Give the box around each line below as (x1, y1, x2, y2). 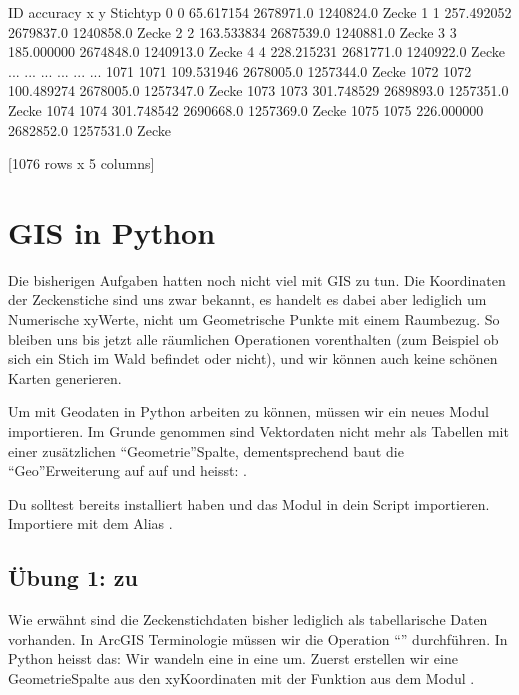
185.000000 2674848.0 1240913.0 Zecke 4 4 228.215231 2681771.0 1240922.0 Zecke (8, 41, 505, 62)
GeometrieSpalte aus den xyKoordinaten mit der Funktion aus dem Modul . (8, 667, 475, 688)
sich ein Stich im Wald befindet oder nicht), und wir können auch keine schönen (8, 348, 498, 369)
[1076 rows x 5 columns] (8, 153, 155, 174)
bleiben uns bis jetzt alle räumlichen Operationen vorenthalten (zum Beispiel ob (8, 328, 499, 349)
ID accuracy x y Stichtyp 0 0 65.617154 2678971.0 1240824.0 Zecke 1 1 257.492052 (8, 2, 512, 22)
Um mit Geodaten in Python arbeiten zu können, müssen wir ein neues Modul (8, 401, 489, 422)
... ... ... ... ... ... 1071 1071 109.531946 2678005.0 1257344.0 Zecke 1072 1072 (8, 60, 472, 81)
